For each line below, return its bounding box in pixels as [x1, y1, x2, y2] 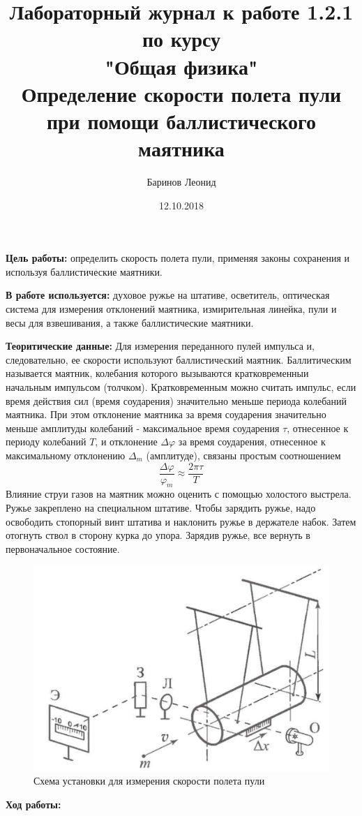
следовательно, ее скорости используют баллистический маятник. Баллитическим [6, 352, 352, 366]
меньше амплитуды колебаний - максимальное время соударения [6, 420, 280, 435]
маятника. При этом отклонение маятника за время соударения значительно [6, 407, 326, 422]
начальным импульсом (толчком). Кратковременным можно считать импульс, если [6, 380, 356, 394]
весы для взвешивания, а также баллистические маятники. [6, 315, 254, 329]
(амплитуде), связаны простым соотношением [146, 447, 341, 462]
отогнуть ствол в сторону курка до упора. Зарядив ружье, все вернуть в [6, 528, 310, 542]
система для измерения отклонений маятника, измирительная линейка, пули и [6, 302, 337, 316]
